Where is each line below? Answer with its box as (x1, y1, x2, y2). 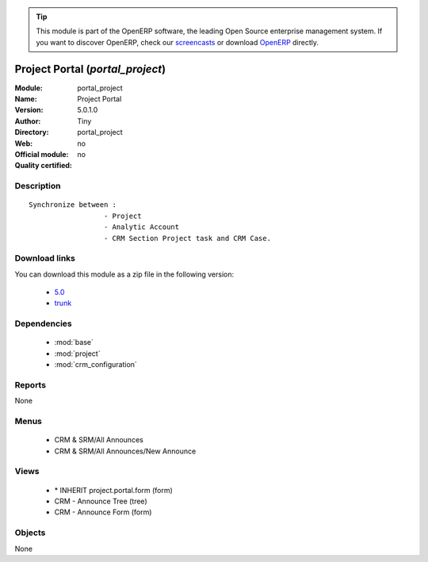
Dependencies (14, 318, 73, 329)
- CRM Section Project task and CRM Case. (103, 234, 271, 243)
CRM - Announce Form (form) (54, 507, 152, 517)
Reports (14, 379, 47, 390)
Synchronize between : (29, 201, 117, 209)
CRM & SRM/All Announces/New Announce (54, 446, 197, 456)
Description (14, 181, 61, 192)
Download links (14, 253, 75, 264)
